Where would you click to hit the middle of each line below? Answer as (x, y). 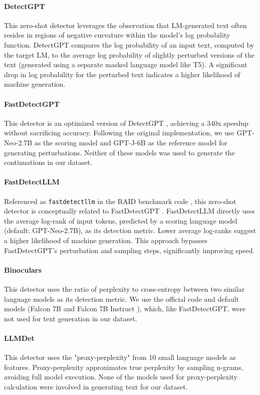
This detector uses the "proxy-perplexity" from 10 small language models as (120, 357)
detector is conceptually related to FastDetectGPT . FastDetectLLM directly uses (129, 211)
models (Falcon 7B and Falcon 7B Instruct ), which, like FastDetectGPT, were (125, 309)
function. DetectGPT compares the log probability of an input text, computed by (129, 44)
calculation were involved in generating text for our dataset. (96, 386)
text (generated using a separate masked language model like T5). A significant (126, 64)
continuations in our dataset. (48, 162)
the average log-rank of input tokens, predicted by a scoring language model (121, 220)
